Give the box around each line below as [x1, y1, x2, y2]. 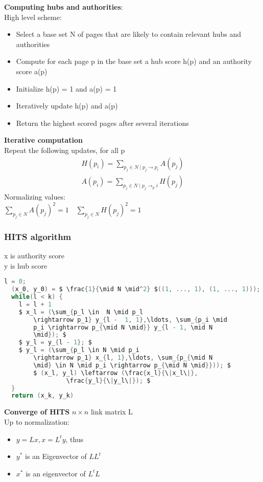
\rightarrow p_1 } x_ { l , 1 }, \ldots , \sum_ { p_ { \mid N [33, 354, 213, 362]
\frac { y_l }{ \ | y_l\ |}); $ [66, 377, 151, 384]
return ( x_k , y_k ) [11, 392, 74, 400]
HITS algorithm [4, 230, 71, 243]
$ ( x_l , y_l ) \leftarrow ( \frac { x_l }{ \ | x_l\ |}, [33, 369, 198, 377]
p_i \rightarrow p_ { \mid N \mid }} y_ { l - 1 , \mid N [33, 323, 213, 331]
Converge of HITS [4, 406, 70, 417]
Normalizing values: [4, 191, 65, 202]
